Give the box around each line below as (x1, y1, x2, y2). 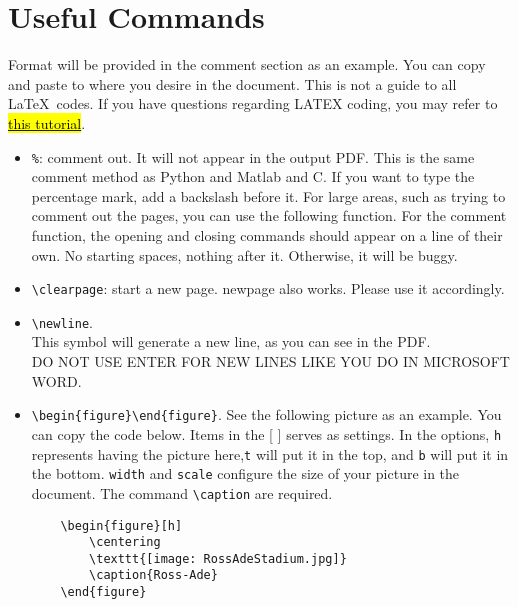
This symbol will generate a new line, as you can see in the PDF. (31, 331, 431, 352)
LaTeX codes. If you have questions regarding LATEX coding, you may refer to (8, 93, 498, 114)
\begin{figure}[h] (60, 518, 183, 533)
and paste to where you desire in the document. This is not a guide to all (8, 73, 457, 94)
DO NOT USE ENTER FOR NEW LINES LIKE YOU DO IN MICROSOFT (31, 351, 510, 372)
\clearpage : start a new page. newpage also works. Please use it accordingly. (31, 278, 505, 299)
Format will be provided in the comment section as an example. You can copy (8, 54, 486, 75)
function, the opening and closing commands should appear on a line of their (31, 224, 503, 245)
